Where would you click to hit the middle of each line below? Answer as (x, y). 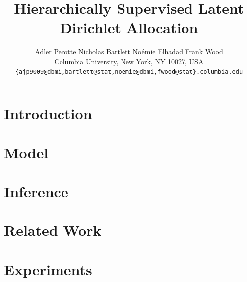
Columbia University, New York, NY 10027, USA (129, 61)
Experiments (48, 269)
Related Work (53, 230)
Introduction (48, 113)
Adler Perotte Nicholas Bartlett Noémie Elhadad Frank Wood (129, 51)
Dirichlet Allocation (129, 28)
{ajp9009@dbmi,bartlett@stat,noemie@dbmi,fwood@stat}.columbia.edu (129, 72)
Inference (36, 191)
